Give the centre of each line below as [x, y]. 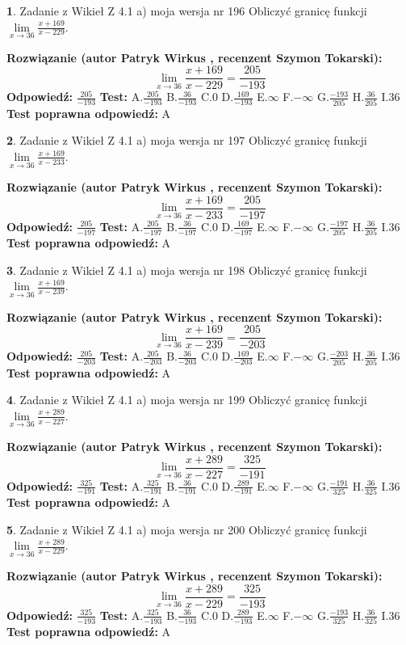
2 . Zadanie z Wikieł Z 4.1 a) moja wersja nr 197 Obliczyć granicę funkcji [187, 140]
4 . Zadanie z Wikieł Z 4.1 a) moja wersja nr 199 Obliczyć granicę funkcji [187, 400]
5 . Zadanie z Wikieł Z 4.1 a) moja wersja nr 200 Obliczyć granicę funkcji [187, 529]
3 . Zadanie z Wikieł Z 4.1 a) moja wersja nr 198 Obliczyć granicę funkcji [187, 270]
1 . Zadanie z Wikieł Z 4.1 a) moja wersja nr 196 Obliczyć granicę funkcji [187, 11]
